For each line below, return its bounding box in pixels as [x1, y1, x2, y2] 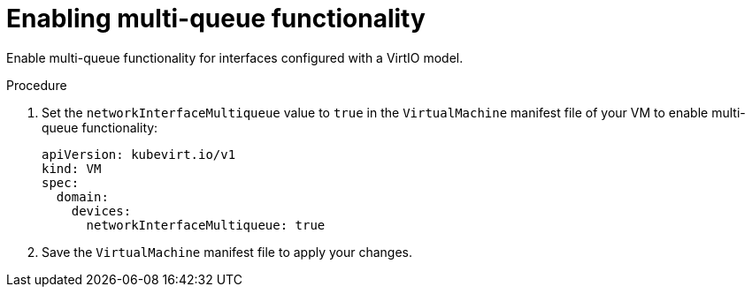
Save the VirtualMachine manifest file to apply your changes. [42, 244, 413, 260]
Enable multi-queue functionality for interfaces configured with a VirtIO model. [6, 49, 464, 65]
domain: [56, 189, 109, 204]
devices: [71, 203, 132, 218]
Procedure [6, 77, 67, 93]
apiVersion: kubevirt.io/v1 [42, 147, 236, 162]
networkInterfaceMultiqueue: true [86, 217, 326, 232]
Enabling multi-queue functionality [6, 4, 426, 34]
